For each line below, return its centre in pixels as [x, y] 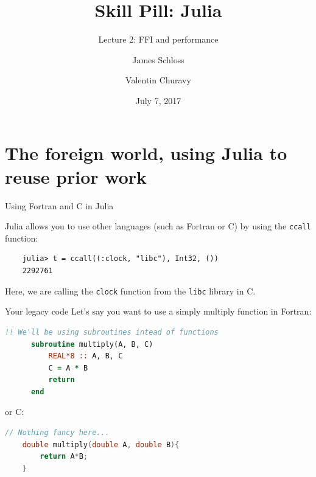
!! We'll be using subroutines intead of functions [112, 332]
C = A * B [68, 368]
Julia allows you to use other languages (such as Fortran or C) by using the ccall [158, 226]
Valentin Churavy [158, 80]
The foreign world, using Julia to [146, 152]
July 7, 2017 [158, 100]
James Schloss [158, 59]
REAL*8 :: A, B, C [86, 356]
